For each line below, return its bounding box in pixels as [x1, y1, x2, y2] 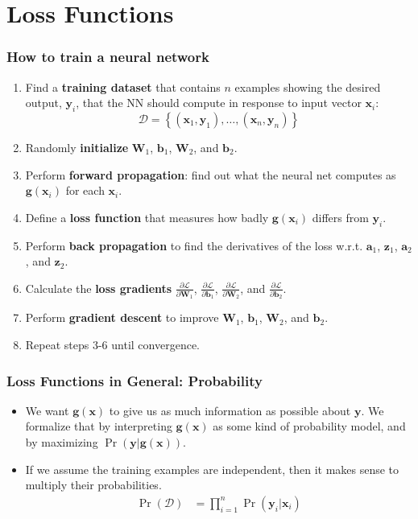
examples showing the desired [234, 78, 381, 95]
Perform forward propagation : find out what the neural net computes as [25, 166, 396, 183]
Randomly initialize [25, 138, 129, 155]
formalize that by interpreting [25, 418, 172, 435]
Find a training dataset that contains [25, 78, 221, 95]
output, [25, 94, 62, 111]
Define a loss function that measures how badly [25, 208, 269, 225]
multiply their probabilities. [25, 476, 162, 493]
